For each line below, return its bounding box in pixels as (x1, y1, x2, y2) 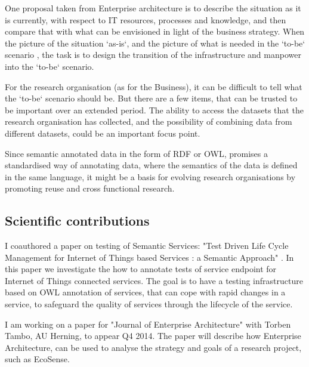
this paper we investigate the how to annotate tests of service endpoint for (5, 263, 277, 275)
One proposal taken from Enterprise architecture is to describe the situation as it (5, 2, 301, 14)
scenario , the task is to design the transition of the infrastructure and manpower (5, 48, 301, 61)
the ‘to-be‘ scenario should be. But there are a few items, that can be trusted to (5, 92, 298, 104)
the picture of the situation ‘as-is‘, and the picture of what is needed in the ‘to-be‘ (5, 36, 305, 49)
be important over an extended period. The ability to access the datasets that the (5, 103, 304, 116)
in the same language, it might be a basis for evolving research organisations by (5, 170, 296, 183)
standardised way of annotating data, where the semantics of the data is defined (5, 159, 298, 171)
